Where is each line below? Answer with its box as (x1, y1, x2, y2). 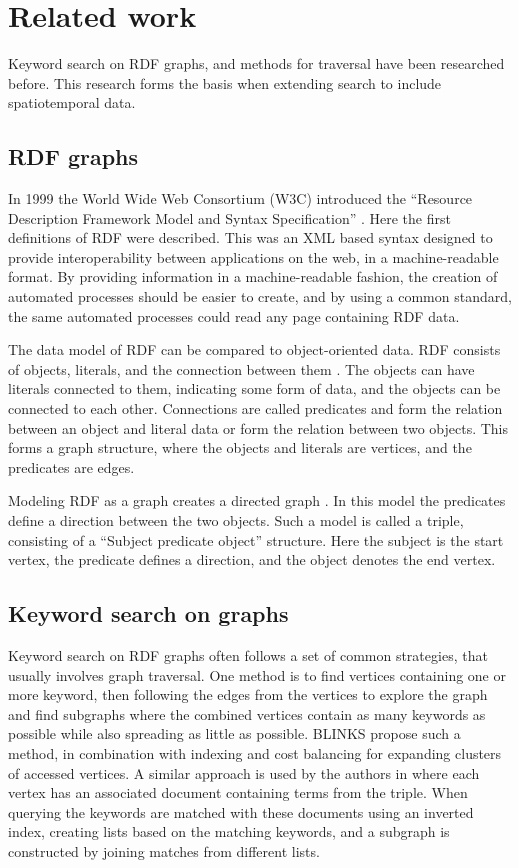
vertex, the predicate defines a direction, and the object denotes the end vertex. (8, 549, 496, 570)
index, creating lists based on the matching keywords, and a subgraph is (8, 821, 450, 842)
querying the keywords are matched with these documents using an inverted (8, 801, 474, 822)
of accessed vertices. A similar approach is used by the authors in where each (8, 762, 480, 783)
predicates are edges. (8, 456, 135, 477)
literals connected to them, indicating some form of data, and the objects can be (8, 378, 501, 399)
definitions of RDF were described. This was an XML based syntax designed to (8, 227, 493, 248)
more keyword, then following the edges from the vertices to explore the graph (8, 684, 488, 705)
